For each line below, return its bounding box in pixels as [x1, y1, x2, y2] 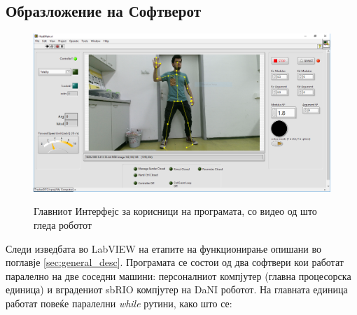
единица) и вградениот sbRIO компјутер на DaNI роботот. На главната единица [6, 282, 348, 297]
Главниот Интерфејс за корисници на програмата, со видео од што [34, 204, 317, 218]
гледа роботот [34, 218, 92, 232]
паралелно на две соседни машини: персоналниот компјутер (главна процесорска [6, 268, 351, 283]
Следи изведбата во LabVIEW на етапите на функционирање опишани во [6, 241, 321, 255]
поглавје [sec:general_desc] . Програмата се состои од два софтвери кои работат [6, 255, 344, 269]
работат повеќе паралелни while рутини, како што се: [6, 296, 232, 311]
